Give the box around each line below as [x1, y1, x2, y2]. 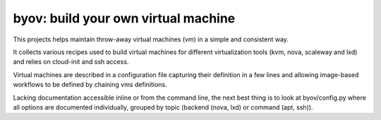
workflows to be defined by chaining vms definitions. [13, 81, 167, 89]
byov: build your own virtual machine [13, 11, 236, 26]
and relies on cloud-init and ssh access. [13, 58, 129, 66]
